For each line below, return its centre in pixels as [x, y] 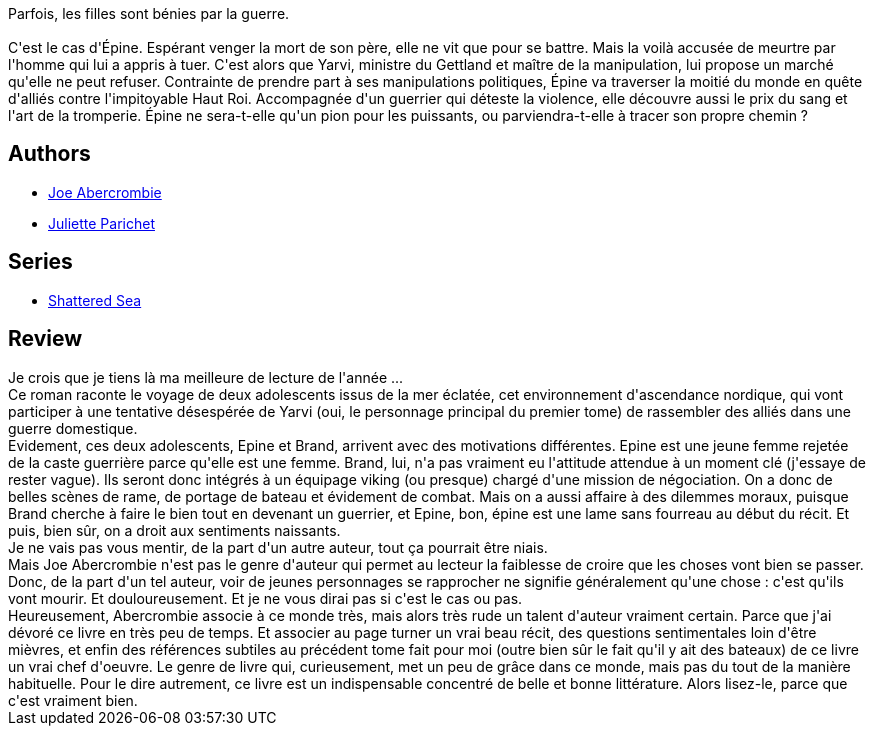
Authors [49, 154]
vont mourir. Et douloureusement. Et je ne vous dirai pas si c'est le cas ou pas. [265, 598]
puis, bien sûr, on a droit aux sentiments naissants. [174, 530]
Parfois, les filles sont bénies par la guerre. [149, 13]
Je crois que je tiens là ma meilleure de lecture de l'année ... [206, 377]
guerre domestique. [73, 428]
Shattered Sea [95, 300]
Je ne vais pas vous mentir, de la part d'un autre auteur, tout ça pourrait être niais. [278, 547]
